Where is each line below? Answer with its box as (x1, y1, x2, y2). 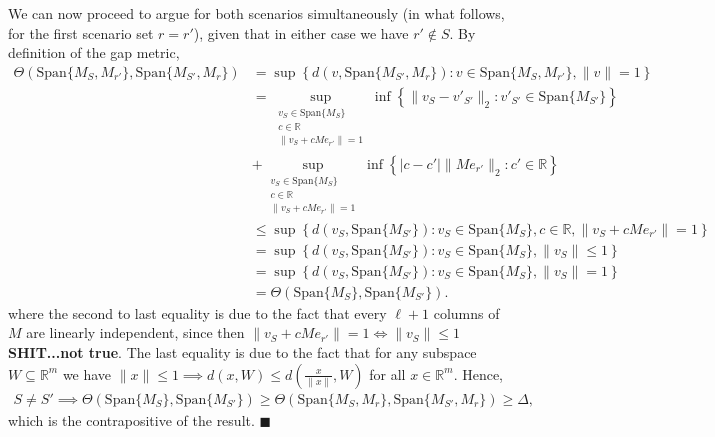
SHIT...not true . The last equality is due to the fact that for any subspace (8, 341, 477, 362)
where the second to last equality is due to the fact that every (8, 302, 387, 323)
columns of (433, 302, 500, 323)
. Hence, (453, 363, 504, 384)
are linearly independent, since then (26, 322, 245, 343)
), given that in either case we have (193, 22, 409, 43)
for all (369, 363, 406, 384)
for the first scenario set (8, 22, 154, 43)
